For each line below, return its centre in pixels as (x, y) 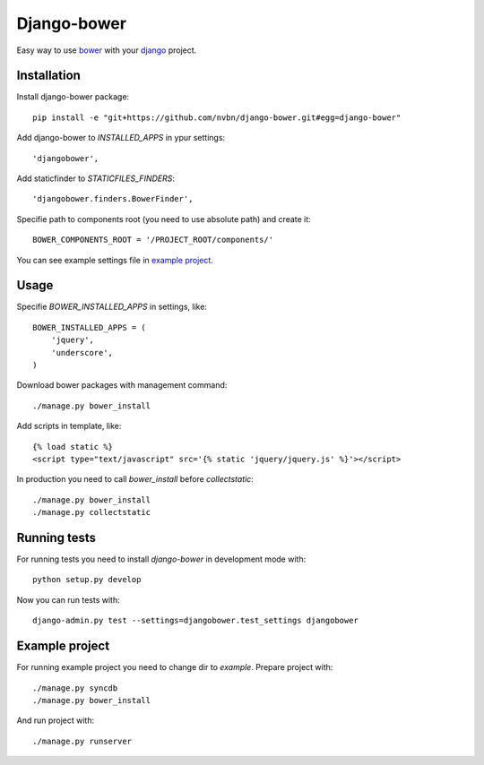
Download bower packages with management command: (122, 385)
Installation (48, 76)
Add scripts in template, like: (69, 426)
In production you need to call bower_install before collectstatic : (135, 479)
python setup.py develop (87, 580)
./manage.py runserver (82, 741)
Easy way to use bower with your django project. (107, 50)
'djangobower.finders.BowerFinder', (113, 199)
